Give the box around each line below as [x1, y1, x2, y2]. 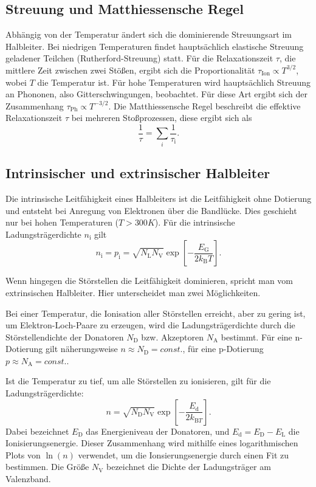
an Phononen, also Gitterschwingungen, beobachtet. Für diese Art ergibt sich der [5, 88, 307, 100]
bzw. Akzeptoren [141, 330, 204, 343]
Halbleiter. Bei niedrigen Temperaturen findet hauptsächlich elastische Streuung [5, 40, 304, 52]
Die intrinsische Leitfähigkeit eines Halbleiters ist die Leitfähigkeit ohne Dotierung [5, 192, 312, 204]
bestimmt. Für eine [221, 330, 292, 343]
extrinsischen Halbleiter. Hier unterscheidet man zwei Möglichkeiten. [5, 286, 261, 299]
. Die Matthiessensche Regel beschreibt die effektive [108, 99, 301, 112]
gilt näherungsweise [45, 342, 118, 355]
